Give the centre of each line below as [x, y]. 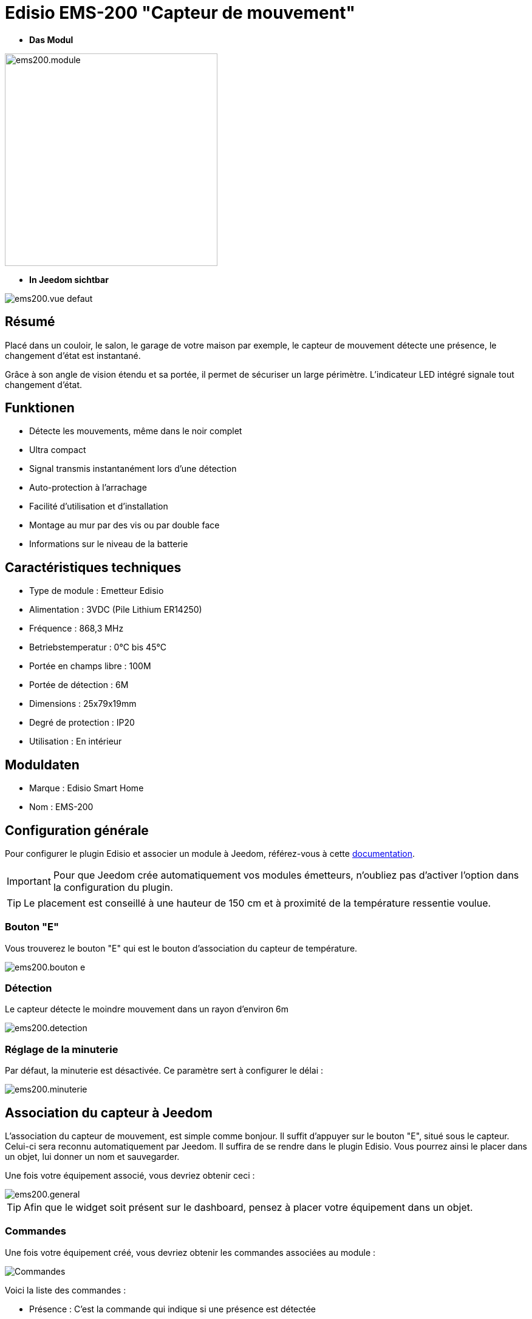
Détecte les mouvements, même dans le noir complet [136, 431]
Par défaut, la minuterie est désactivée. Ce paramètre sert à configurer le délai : [164, 1071]
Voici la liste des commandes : [66, 1290]
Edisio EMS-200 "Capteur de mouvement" [180, 13]
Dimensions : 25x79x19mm [83, 704]
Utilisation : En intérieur [76, 741]
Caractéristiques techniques [93, 567]
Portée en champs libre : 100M [90, 666]
